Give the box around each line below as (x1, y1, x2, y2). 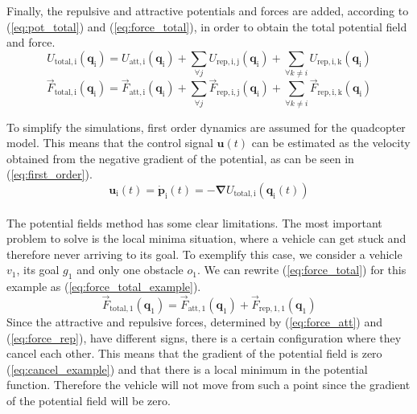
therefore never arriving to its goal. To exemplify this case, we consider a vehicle (6, 245, 403, 262)
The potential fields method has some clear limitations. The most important (6, 214, 382, 231)
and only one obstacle (76, 261, 184, 278)
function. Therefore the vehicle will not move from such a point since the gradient (6, 376, 411, 393)
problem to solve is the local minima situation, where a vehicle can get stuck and (6, 230, 407, 247)
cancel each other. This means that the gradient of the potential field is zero (6, 345, 382, 362)
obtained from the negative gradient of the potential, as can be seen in (6, 150, 354, 166)
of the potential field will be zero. (6, 391, 171, 408)
